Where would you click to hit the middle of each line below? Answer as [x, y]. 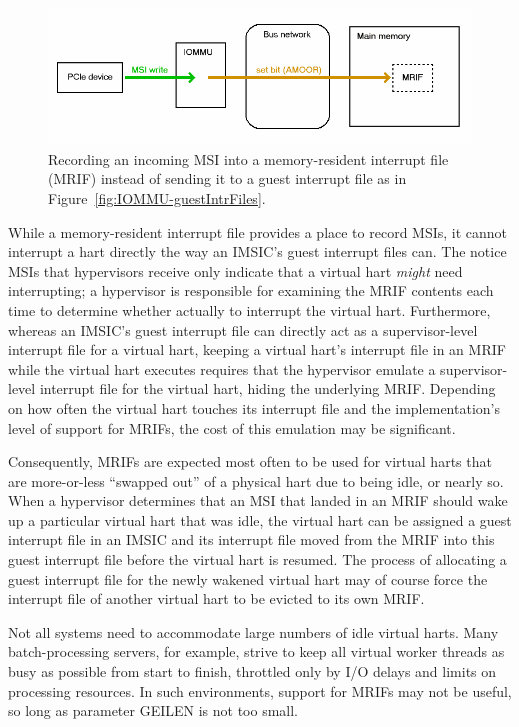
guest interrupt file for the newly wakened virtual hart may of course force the [248, 578]
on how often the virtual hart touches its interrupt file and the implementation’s [254, 407]
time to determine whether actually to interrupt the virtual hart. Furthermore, [249, 309]
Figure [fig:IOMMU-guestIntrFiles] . [157, 197]
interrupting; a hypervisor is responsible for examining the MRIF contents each [251, 290]
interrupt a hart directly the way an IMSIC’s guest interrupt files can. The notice [257, 251]
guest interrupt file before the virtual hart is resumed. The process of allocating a [257, 559]
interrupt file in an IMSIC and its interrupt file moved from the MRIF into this [251, 539]
